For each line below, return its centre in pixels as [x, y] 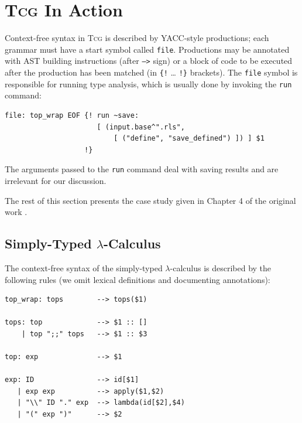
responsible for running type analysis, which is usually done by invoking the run [148, 83]
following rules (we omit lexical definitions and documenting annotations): [138, 279]
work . [16, 212]
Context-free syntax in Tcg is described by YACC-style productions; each [137, 38]
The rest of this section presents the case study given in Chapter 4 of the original [150, 200]
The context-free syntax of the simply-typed [84, 267]
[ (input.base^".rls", [141, 127]
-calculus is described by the [221, 267]
